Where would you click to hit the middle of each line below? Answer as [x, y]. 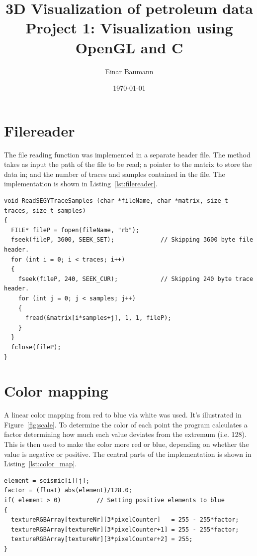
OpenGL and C [129, 47]
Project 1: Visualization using [129, 28]
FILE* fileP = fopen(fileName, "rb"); [75, 230]
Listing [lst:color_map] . [41, 464]
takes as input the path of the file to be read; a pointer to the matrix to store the [128, 164]
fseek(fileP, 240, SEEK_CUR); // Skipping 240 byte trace [136, 279]
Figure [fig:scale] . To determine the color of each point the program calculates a [126, 424]
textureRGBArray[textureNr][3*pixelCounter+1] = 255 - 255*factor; [125, 529]
